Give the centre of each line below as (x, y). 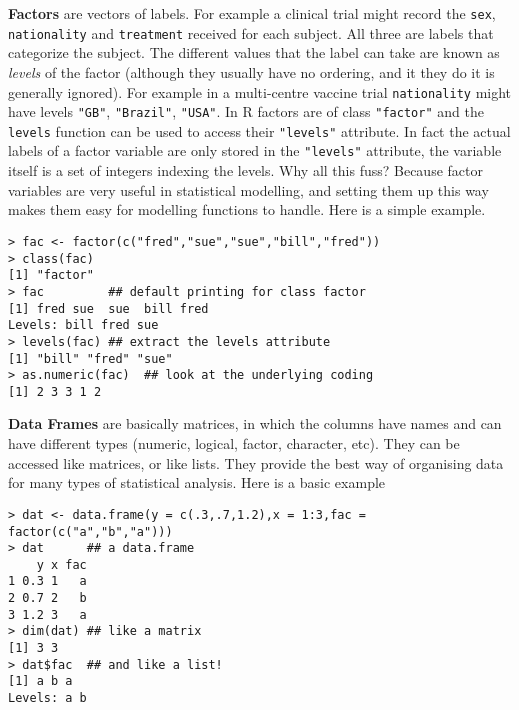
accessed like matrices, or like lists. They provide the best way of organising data (256, 462)
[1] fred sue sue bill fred (108, 308)
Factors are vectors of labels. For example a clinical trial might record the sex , (252, 13)
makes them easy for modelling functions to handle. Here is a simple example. (247, 209)
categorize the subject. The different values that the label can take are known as (254, 52)
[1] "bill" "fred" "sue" (90, 358)
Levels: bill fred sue (83, 325)
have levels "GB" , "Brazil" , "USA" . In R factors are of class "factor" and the (246, 111)
